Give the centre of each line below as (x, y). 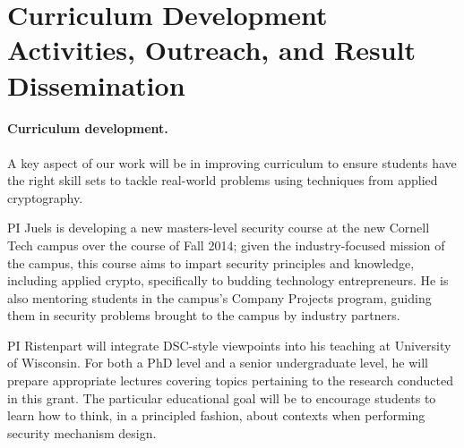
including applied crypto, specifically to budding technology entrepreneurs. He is (228, 280)
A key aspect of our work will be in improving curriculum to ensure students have (232, 162)
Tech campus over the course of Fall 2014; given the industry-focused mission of (226, 245)
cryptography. (45, 197)
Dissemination (96, 85)
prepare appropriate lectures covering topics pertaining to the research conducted (230, 380)
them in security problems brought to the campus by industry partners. (204, 315)
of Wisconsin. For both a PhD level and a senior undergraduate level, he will (218, 363)
